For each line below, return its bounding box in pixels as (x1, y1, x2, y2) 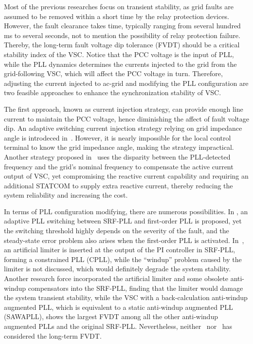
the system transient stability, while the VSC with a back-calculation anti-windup (4, 292, 248, 303)
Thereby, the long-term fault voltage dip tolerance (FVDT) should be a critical (4, 40, 240, 50)
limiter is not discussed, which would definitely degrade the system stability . (4, 263, 231, 274)
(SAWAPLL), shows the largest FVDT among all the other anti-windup (4, 311, 218, 322)
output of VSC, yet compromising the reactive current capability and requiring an (4, 171, 249, 181)
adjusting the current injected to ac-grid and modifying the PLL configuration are (4, 78, 249, 88)
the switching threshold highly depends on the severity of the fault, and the (4, 225, 229, 236)
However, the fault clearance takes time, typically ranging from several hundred (4, 20, 241, 31)
